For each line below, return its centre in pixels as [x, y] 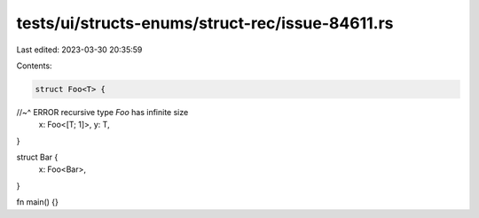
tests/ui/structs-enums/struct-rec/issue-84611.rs [205, 23]
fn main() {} [38, 202]
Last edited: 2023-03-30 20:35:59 [79, 50]
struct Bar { [37, 157]
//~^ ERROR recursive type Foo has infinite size [102, 112]
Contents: [34, 66]
